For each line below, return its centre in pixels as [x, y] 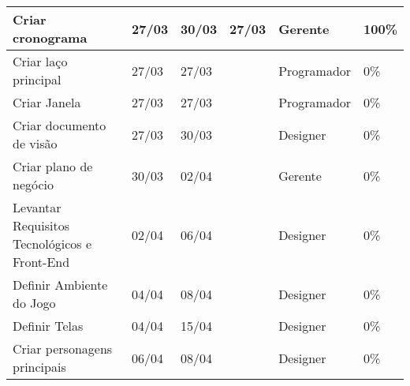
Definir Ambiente [60, 285]
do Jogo [34, 303]
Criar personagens [63, 349]
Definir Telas [48, 326]
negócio [34, 184]
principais [39, 367]
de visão [35, 143]
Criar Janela [47, 102]
